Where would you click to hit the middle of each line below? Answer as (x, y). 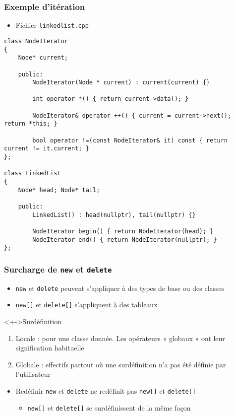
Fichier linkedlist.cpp (52, 25)
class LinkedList (32, 173)
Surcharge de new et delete (58, 269)
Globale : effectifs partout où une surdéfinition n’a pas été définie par (121, 364)
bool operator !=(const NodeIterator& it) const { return (130, 140)
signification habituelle (50, 348)
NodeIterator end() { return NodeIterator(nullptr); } (125, 240)
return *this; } (31, 124)
